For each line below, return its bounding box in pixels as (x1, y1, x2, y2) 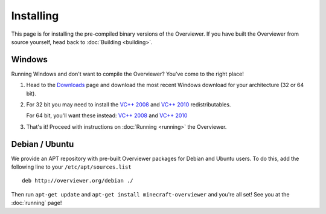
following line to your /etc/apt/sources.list (11, 163, 132, 170)
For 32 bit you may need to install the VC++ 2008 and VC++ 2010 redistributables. (26, 101, 231, 108)
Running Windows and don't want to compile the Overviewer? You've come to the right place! (11, 70, 245, 77)
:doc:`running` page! (11, 199, 62, 207)
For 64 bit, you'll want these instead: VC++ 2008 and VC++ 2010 (26, 112, 188, 119)
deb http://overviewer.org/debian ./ (22, 177, 134, 184)
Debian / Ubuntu (11, 139, 74, 149)
